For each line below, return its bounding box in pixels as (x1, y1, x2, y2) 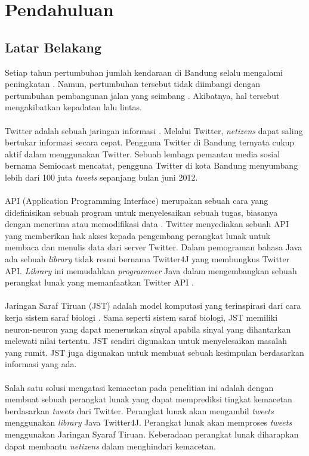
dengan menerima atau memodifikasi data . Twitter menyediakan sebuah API (5, 218, 289, 230)
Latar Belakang (5, 38, 102, 56)
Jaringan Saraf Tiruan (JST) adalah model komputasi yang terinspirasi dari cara (5, 299, 301, 312)
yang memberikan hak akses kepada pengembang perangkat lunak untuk (5, 229, 271, 241)
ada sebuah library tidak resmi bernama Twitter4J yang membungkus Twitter (5, 253, 290, 265)
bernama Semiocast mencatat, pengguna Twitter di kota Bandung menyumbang (5, 159, 298, 172)
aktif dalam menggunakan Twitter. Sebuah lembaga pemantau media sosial (5, 147, 280, 160)
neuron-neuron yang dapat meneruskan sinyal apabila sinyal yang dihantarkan (5, 322, 291, 335)
